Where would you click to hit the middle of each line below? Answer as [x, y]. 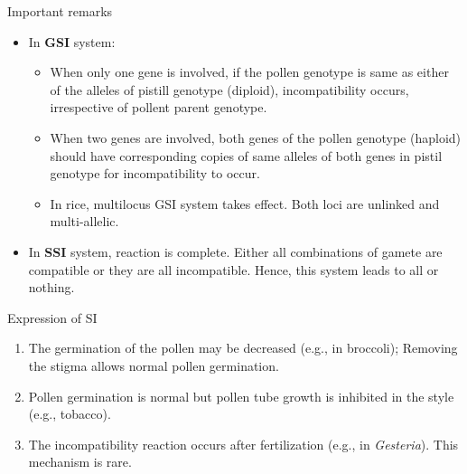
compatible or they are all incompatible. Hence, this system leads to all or [233, 269]
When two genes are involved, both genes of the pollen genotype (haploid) [256, 137]
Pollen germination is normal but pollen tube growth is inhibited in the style [241, 396]
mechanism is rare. [80, 462]
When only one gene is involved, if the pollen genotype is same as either [249, 72]
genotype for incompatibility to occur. [155, 173]
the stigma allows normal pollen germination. [154, 365]
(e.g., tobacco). [70, 414]
